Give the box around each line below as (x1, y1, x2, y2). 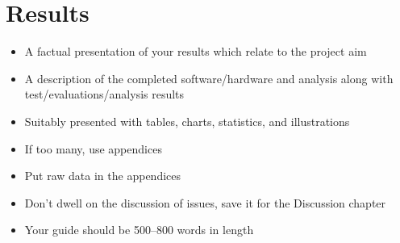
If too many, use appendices (24, 140, 162, 157)
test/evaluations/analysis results (24, 86, 185, 103)
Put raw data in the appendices (24, 167, 181, 184)
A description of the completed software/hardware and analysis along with (24, 69, 394, 86)
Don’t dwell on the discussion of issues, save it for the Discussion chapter (24, 194, 386, 211)
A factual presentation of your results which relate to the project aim (24, 43, 367, 60)
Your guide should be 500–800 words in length (24, 221, 254, 238)
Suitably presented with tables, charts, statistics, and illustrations (24, 112, 350, 129)
